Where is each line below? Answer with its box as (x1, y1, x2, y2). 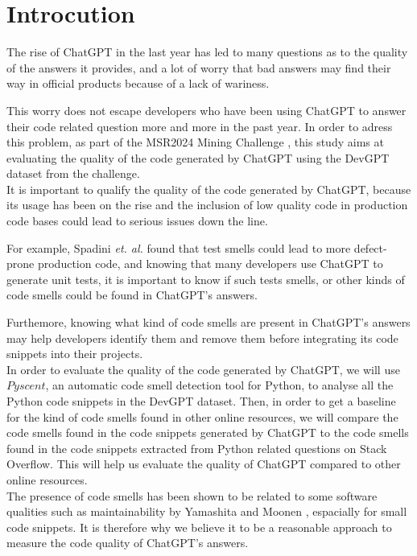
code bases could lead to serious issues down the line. (6, 212, 268, 229)
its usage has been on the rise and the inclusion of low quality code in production (6, 196, 408, 213)
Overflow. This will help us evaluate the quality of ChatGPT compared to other (6, 455, 401, 472)
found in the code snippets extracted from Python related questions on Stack (6, 439, 387, 456)
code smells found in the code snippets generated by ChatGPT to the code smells (6, 424, 409, 441)
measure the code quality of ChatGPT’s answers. (6, 534, 249, 551)
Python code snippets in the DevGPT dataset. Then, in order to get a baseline (6, 393, 396, 409)
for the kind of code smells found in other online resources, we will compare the (6, 408, 398, 425)
